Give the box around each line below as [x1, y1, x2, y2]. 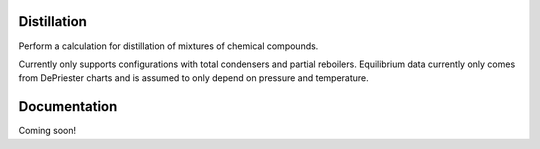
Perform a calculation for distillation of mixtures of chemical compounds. [18, 40, 319, 52]
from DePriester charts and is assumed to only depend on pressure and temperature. [18, 72, 369, 84]
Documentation [18, 98, 118, 115]
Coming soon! [18, 125, 77, 137]
